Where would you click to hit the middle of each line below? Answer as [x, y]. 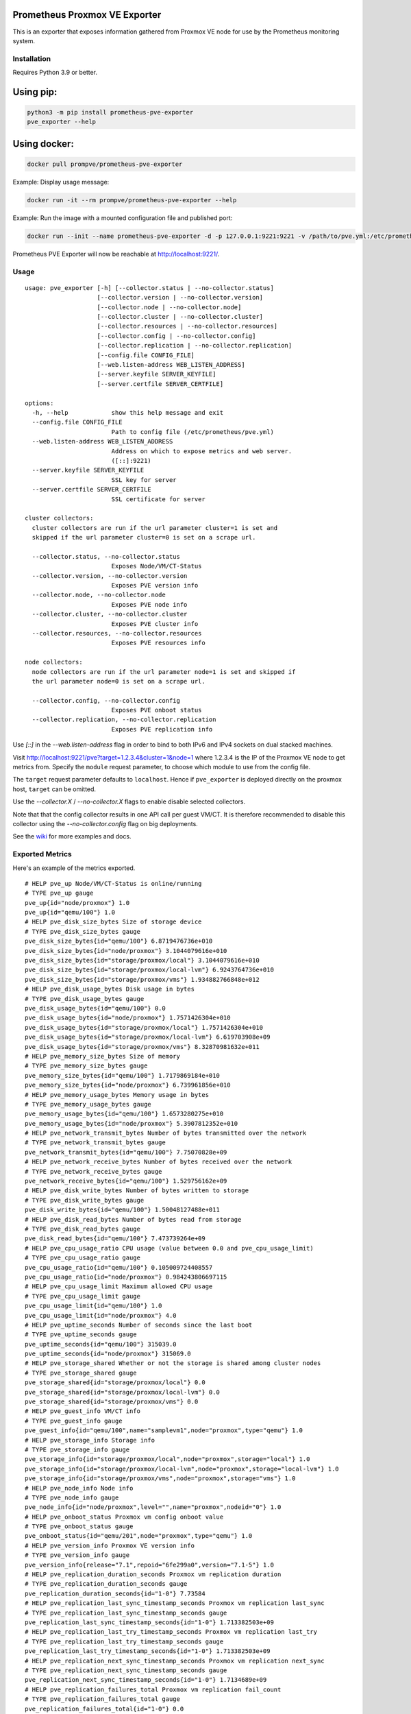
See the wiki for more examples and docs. [72, 836]
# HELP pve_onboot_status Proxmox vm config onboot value [124, 1517]
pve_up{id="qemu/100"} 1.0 [70, 913]
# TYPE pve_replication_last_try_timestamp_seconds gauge [124, 1641]
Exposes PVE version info [155, 586]
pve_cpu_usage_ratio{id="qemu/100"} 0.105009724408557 [119, 1267]
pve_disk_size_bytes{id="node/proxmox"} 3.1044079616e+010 [126, 951]
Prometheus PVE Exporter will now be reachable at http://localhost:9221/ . [116, 254]
